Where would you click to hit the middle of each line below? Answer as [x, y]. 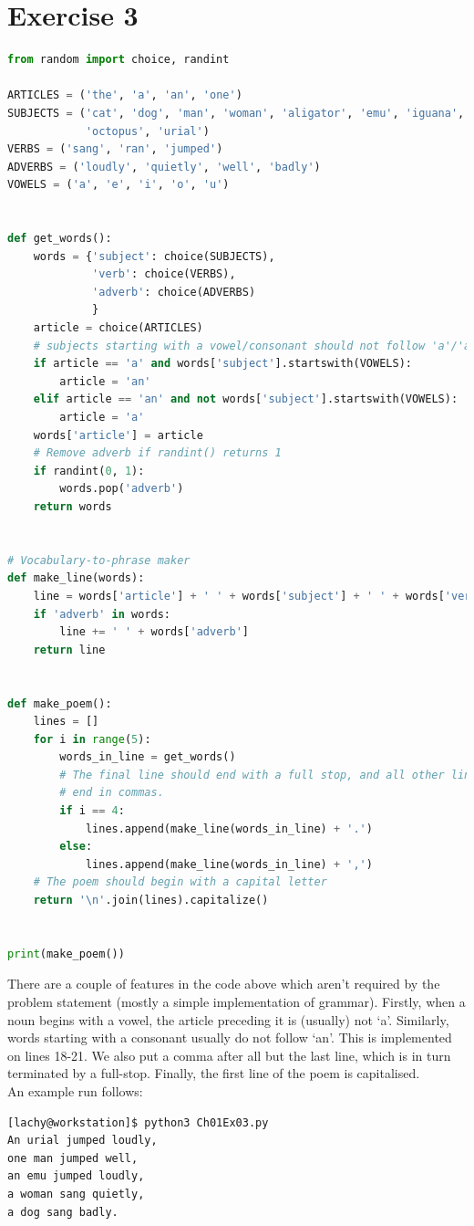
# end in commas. [112, 793]
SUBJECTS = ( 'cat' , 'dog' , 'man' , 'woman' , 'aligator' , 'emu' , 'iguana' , [236, 113]
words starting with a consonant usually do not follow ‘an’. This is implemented [230, 1037]
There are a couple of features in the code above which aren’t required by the [224, 984]
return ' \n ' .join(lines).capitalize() [151, 901]
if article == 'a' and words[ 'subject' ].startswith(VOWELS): [222, 364]
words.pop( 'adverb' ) [122, 489]
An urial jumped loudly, [82, 1141]
